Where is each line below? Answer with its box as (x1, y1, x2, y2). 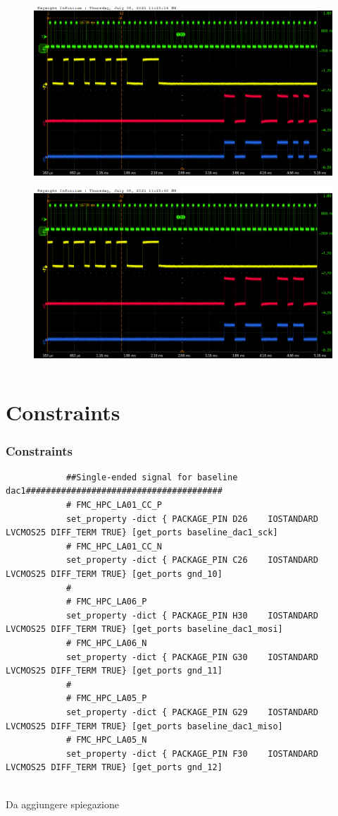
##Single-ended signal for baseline (65, 472, 238, 482)
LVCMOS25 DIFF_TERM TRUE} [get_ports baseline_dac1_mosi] (6, 624, 283, 635)
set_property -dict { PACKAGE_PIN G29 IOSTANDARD (65, 707, 318, 717)
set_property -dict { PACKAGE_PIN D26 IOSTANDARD (65, 513, 318, 524)
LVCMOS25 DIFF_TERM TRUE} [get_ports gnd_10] (6, 568, 223, 579)
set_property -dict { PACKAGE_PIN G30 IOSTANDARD (65, 652, 318, 662)
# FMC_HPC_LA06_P (65, 597, 147, 607)
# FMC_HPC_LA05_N (65, 735, 147, 745)
